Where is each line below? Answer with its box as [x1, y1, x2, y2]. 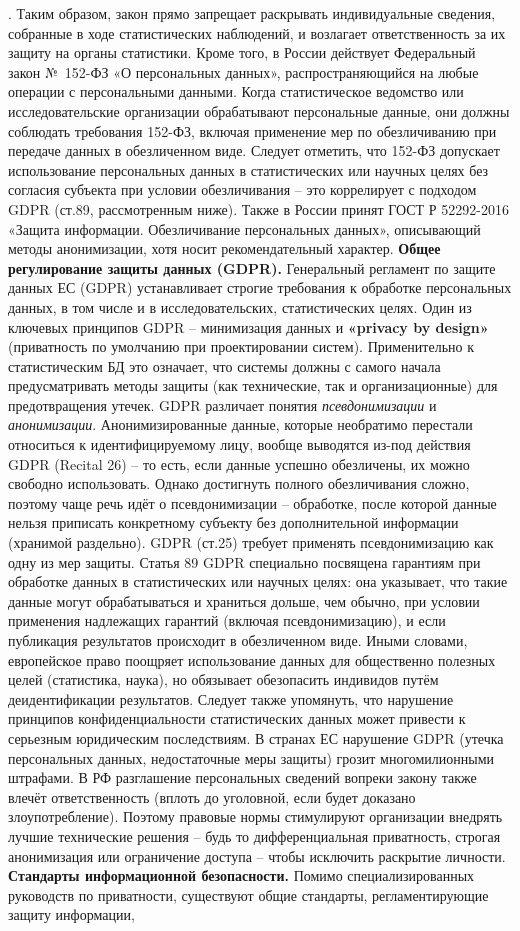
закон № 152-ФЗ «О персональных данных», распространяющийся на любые [8, 61, 479, 82]
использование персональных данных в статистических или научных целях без [8, 159, 489, 180]
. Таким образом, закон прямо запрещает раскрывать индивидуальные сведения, [8, 3, 496, 23]
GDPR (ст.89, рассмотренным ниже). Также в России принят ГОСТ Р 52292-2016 [8, 198, 509, 219]
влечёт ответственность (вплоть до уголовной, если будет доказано [8, 786, 416, 807]
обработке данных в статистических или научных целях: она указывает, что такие [8, 571, 508, 592]
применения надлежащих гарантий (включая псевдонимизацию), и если [8, 610, 446, 631]
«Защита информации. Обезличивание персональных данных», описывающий [8, 218, 481, 239]
